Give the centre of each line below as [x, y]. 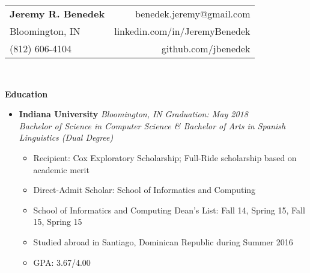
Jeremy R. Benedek [57, 14]
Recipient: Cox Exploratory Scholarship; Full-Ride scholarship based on [165, 157]
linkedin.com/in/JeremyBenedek [182, 31]
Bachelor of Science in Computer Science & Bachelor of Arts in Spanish [152, 125]
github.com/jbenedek [206, 48]
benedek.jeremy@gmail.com [193, 14]
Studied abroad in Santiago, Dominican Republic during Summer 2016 [163, 241]
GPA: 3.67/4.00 [62, 262]
